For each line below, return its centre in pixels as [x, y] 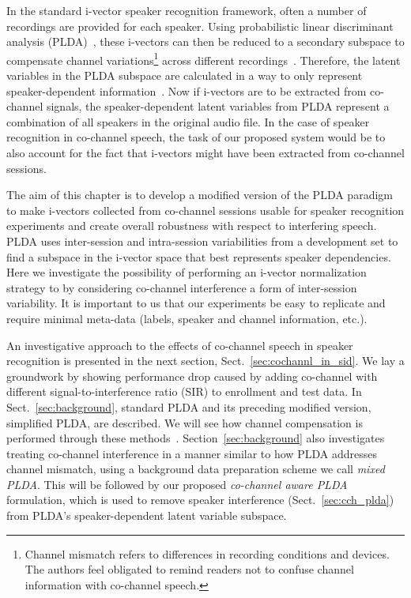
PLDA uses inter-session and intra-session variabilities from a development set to [202, 241]
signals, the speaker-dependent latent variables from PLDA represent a [218, 106]
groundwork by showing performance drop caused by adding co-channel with [192, 376]
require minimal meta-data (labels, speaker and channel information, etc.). [187, 318]
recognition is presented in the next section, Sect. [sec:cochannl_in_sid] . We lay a [205, 361]
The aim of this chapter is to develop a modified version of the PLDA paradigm [200, 195]
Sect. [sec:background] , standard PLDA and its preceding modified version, [189, 406]
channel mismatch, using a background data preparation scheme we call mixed [196, 469]
